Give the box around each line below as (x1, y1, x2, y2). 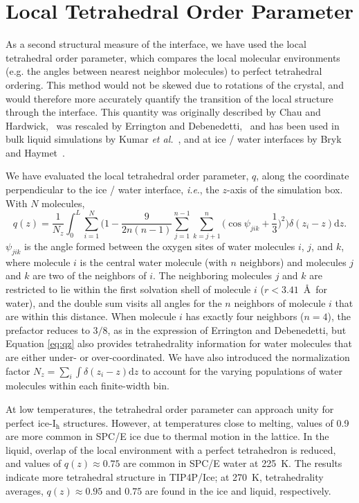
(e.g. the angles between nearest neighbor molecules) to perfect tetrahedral (6, 64, 322, 78)
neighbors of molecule (234, 295, 326, 310)
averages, (6, 483, 44, 497)
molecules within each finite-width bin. (6, 378, 169, 393)
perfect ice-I (6, 415, 56, 430)
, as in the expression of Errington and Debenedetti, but (107, 322, 347, 337)
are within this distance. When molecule (6, 309, 176, 324)
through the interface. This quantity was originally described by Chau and (6, 105, 321, 119)
